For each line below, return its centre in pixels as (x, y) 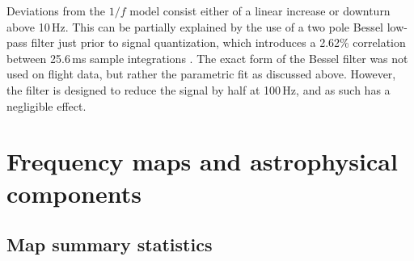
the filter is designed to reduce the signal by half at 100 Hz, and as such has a (199, 89)
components (74, 193)
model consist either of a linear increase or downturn (260, 11)
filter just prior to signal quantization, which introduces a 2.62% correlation (218, 42)
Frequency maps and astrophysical (202, 161)
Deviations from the (56, 11)
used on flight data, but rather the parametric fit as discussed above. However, (201, 74)
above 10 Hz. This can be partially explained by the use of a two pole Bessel (195, 26)
